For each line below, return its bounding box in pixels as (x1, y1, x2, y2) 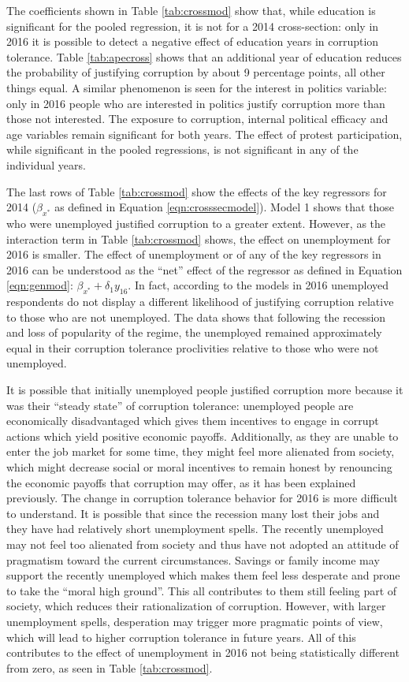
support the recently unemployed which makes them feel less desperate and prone (6, 567, 400, 583)
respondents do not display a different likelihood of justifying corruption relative (6, 293, 394, 310)
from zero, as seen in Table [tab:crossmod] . (6, 659, 213, 676)
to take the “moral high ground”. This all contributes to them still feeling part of (6, 582, 397, 598)
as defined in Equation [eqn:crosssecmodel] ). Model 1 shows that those (54, 199, 395, 215)
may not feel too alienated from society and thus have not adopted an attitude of (6, 536, 399, 552)
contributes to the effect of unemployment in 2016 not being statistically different (6, 644, 400, 661)
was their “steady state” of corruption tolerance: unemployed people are (6, 397, 354, 413)
